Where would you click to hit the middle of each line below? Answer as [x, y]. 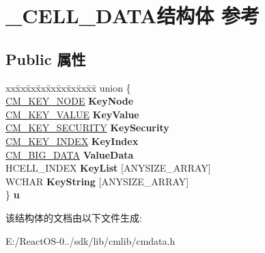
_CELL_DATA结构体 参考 [133, 15]
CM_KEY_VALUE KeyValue [72, 114]
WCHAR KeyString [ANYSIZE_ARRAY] [97, 181]
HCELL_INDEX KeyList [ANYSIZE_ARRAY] [108, 168]
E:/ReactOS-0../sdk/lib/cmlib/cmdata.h [90, 240]
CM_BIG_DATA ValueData [70, 154]
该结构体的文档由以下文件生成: [74, 217]
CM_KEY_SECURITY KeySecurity [87, 128]
